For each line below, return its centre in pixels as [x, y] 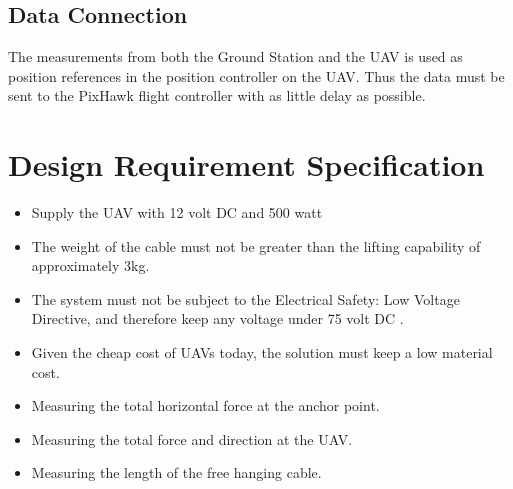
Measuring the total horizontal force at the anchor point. [205, 405]
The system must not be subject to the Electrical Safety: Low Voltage [245, 298]
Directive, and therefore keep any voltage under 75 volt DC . [217, 318]
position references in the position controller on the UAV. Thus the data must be [256, 75]
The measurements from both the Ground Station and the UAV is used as [235, 56]
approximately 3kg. [90, 265]
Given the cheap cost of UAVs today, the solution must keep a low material [262, 352]
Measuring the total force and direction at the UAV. [192, 438]
